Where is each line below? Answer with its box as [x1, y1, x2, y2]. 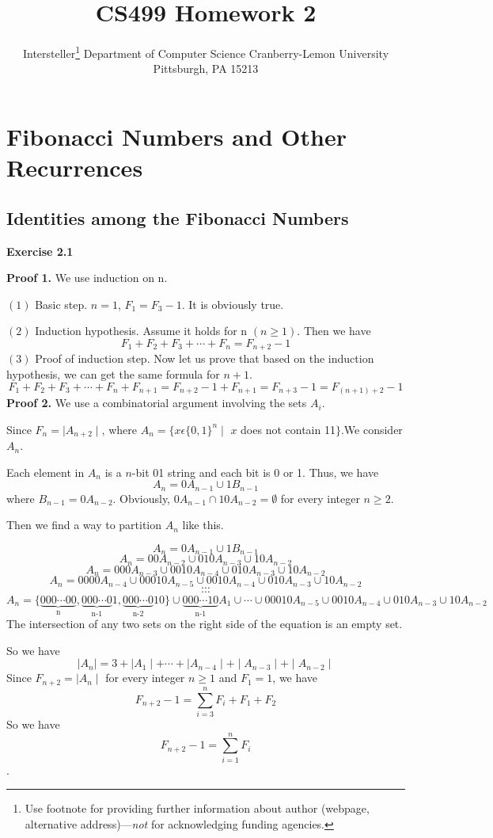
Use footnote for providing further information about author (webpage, [25, 800, 370, 817]
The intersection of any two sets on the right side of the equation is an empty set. [6, 615, 403, 632]
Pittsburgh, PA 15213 [153, 60, 259, 77]
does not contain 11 [241, 421, 336, 437]
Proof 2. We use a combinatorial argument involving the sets [6, 394, 307, 411]
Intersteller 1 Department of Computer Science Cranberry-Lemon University [22, 43, 389, 61]
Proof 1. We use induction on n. [6, 269, 168, 286]
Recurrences [6, 151, 143, 184]
